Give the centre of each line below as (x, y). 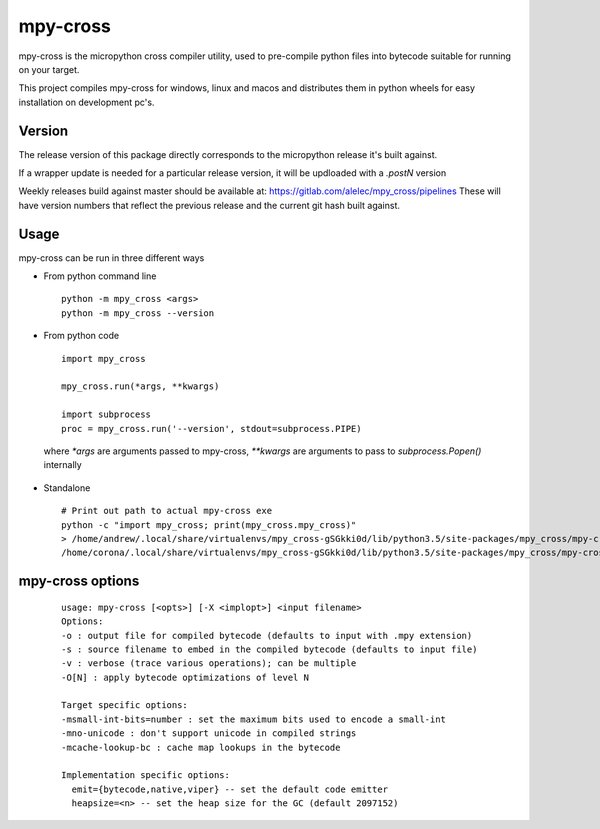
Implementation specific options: (145, 775)
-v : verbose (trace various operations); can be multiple (209, 663)
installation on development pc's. (86, 102)
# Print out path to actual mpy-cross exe (167, 511)
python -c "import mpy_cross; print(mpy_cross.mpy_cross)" (209, 524)
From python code (81, 336)
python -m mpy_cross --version (138, 313)
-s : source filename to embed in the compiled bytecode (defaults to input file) (269, 649)
